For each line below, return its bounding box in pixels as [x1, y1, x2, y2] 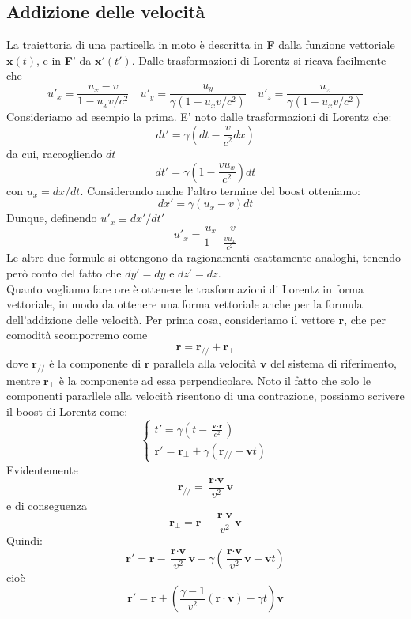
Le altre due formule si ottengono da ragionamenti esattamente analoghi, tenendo [6, 249, 402, 266]
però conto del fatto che [6, 265, 122, 281]
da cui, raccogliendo [6, 145, 103, 161]
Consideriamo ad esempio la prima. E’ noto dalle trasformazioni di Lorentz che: [6, 108, 392, 125]
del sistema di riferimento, [270, 354, 397, 371]
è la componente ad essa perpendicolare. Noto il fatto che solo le [58, 372, 371, 388]
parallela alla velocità [153, 354, 257, 371]
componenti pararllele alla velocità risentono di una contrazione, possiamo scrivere [6, 387, 405, 404]
